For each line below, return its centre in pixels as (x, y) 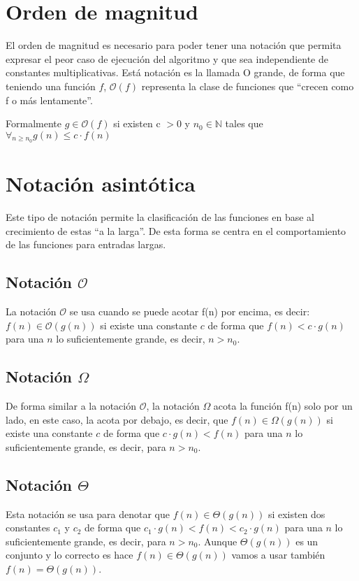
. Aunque (218, 541)
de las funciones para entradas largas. (86, 244)
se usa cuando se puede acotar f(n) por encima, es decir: (190, 311)
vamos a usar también (278, 555)
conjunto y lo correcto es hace (69, 555)
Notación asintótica (101, 184)
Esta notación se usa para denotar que (88, 514)
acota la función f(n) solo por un (283, 405)
